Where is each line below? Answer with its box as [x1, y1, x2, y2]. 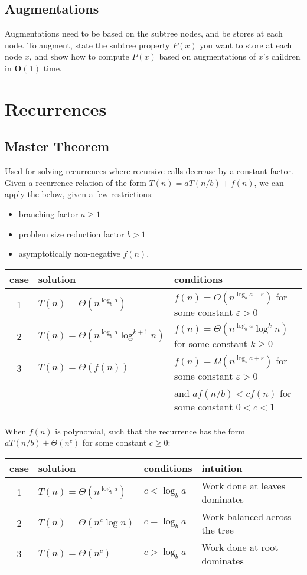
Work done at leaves [201, 478, 285, 492]
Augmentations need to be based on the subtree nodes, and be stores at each [5, 27, 283, 40]
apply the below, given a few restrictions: [5, 188, 153, 200]
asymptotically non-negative [18, 247, 120, 260]
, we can [254, 176, 284, 188]
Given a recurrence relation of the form [5, 176, 146, 188]
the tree [201, 522, 234, 537]
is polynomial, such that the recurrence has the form [55, 424, 245, 437]
